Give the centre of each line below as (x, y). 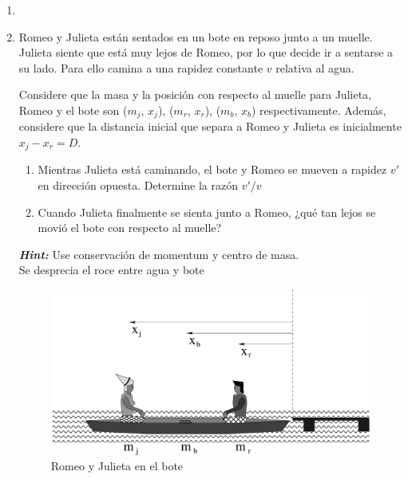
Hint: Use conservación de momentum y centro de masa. (159, 254)
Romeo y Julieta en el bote (117, 466)
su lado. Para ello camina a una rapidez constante (141, 67)
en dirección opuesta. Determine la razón (138, 185)
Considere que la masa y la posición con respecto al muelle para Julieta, (195, 94)
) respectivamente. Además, (319, 110)
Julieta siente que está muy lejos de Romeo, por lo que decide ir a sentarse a (206, 52)
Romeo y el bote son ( (73, 110)
